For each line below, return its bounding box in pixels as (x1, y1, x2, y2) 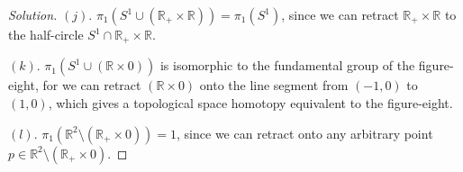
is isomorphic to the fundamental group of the (159, 56, 415, 75)
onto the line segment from (199, 76, 349, 95)
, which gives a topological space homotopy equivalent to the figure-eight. (48, 94, 453, 113)
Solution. (8, 5, 58, 23)
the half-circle (8, 25, 84, 43)
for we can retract (42, 76, 141, 95)
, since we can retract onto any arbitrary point (177, 123, 433, 142)
